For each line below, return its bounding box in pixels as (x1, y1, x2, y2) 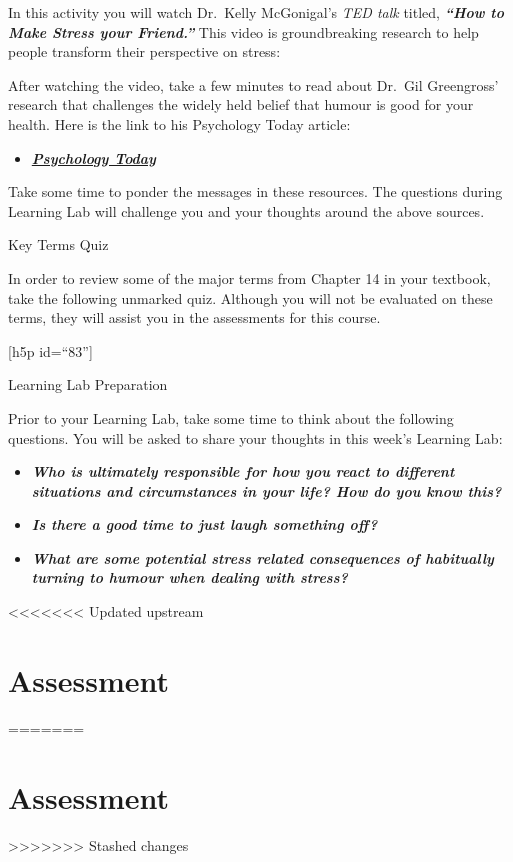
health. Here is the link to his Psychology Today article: (8, 113, 351, 134)
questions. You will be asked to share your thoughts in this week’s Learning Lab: (8, 427, 503, 448)
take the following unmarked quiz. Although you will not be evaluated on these (8, 287, 493, 308)
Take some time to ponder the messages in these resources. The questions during (8, 181, 503, 202)
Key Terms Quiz (8, 234, 109, 255)
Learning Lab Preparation (8, 374, 168, 395)
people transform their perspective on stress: (8, 41, 281, 62)
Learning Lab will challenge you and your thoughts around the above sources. (8, 200, 485, 221)
